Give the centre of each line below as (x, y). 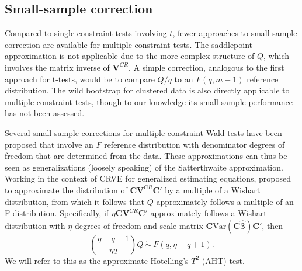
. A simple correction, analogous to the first (206, 67)
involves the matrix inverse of (57, 67)
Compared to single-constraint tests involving (86, 33)
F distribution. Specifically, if (57, 213)
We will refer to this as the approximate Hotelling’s (97, 260)
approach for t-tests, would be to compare (80, 79)
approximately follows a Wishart (209, 213)
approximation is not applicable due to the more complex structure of (130, 56)
